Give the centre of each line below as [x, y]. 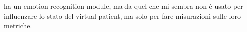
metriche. [18, 25]
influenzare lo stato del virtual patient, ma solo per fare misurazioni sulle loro [123, 16]
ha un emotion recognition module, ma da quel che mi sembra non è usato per [123, 6]
